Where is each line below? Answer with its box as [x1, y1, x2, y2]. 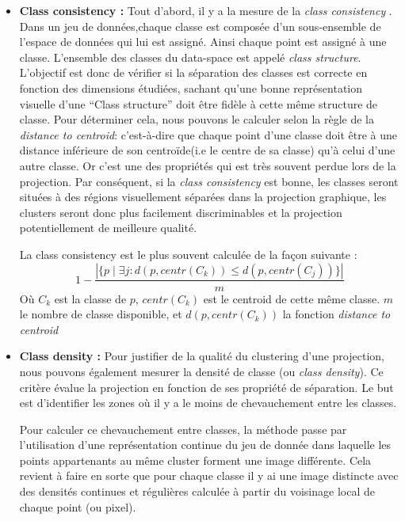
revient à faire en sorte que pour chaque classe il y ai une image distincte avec [19, 467, 399, 484]
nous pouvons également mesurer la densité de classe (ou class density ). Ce [19, 363, 384, 379]
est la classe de [54, 290, 127, 306]
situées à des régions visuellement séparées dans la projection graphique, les [19, 188, 387, 205]
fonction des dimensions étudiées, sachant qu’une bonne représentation [19, 79, 363, 96]
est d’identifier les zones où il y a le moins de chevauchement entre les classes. [19, 394, 397, 411]
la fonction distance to [282, 306, 391, 322]
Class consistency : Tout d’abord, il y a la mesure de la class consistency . [19, 2, 392, 18]
